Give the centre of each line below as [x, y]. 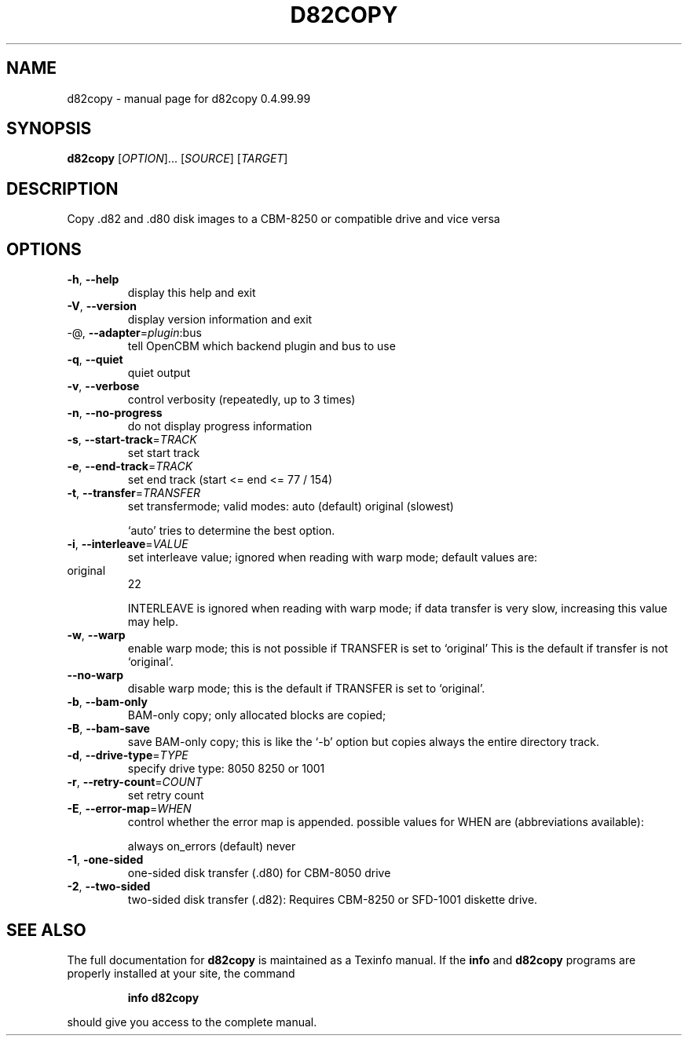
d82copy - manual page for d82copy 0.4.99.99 [189, 98]
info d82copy [163, 997]
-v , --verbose [103, 386]
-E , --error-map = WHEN [129, 809]
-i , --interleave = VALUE [128, 544]
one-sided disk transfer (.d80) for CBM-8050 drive [259, 873]
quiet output [159, 373]
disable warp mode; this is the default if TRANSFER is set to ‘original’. [306, 689]
